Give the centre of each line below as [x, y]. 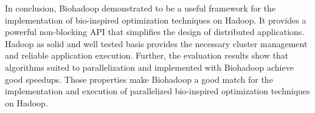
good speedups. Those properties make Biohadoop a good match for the [139, 79]
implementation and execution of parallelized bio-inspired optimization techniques [157, 91]
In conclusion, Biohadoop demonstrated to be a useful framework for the [140, 8]
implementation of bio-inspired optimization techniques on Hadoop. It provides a [156, 20]
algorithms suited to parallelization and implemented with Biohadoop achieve [149, 67]
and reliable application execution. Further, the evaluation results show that [147, 55]
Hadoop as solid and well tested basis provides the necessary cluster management [156, 43]
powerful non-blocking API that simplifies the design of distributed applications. [155, 32]
